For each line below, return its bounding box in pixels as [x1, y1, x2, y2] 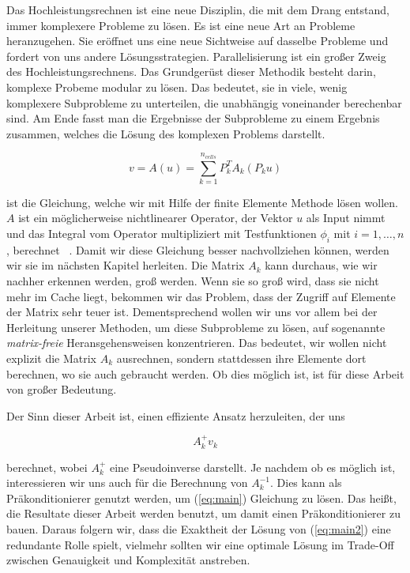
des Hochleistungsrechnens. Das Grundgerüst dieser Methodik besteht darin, [6, 63, 376, 80]
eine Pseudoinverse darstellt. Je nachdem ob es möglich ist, [109, 458, 396, 475]
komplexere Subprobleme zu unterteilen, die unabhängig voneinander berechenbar [6, 94, 402, 111]
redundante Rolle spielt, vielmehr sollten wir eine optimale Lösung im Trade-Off [6, 536, 394, 552]
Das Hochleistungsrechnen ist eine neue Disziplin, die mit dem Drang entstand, [6, 2, 389, 17]
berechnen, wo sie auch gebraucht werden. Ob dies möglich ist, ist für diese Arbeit [6, 365, 404, 382]
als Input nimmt [306, 209, 386, 226]
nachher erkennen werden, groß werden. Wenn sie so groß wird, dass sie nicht [6, 273, 379, 289]
